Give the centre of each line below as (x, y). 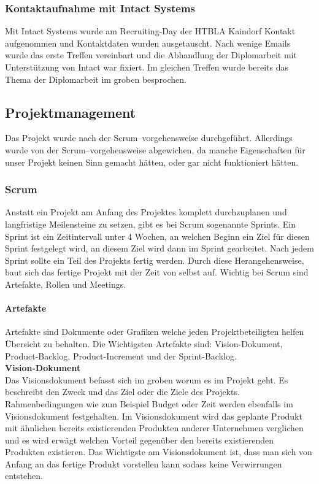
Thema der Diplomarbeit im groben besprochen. (96, 79)
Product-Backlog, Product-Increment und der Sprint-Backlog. (121, 355)
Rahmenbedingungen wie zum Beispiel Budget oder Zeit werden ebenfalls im (149, 403)
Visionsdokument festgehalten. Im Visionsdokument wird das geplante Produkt (154, 416)
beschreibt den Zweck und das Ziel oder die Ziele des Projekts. (122, 392)
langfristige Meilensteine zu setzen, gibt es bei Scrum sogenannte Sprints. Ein (151, 224)
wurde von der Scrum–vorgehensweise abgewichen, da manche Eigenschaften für (155, 149)
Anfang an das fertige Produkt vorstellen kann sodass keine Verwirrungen (144, 463)
